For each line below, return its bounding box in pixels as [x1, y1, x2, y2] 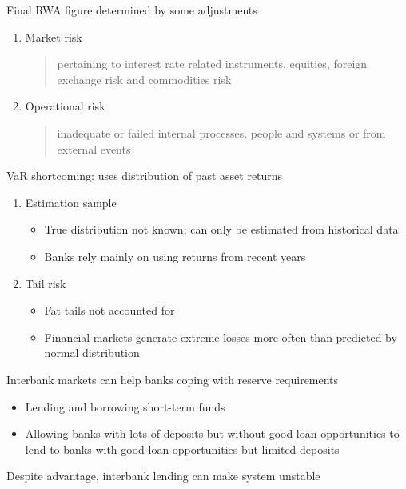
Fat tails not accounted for [44, 302, 175, 319]
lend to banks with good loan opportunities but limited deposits [25, 440, 340, 457]
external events [57, 140, 131, 157]
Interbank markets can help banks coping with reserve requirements [6, 371, 339, 387]
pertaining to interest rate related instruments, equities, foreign [57, 55, 368, 72]
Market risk [25, 28, 82, 45]
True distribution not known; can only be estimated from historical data [44, 221, 399, 238]
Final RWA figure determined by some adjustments [6, 2, 257, 18]
